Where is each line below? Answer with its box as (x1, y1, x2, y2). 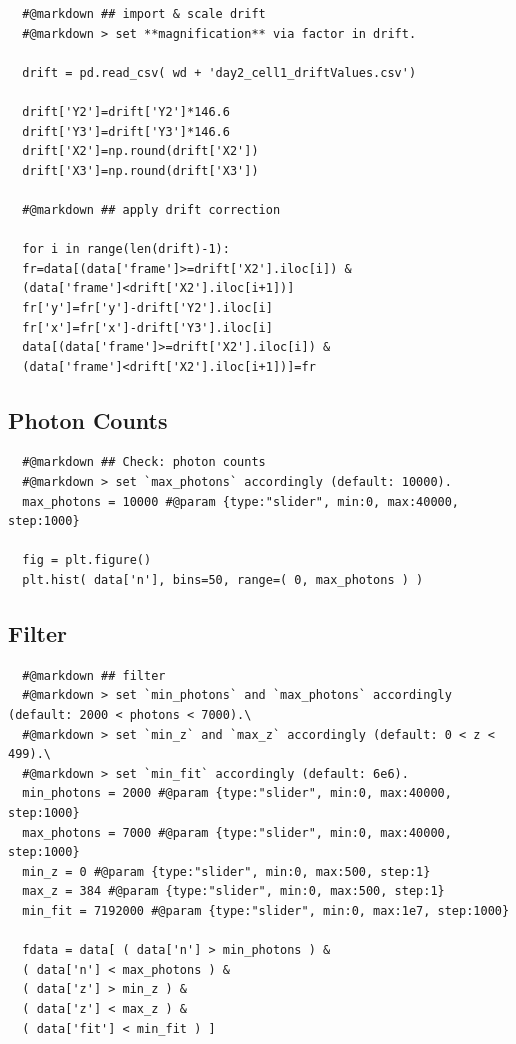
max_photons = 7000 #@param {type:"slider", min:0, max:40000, (22, 825, 452, 840)
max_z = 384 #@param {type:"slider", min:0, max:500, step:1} (22, 884, 445, 899)
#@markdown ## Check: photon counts (22, 455, 266, 470)
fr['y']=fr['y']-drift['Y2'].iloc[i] (22, 300, 273, 315)
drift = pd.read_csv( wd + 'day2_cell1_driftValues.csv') (22, 65, 417, 80)
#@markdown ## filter (22, 668, 166, 683)
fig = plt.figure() (22, 553, 152, 568)
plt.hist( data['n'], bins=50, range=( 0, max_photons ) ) (22, 573, 424, 588)
